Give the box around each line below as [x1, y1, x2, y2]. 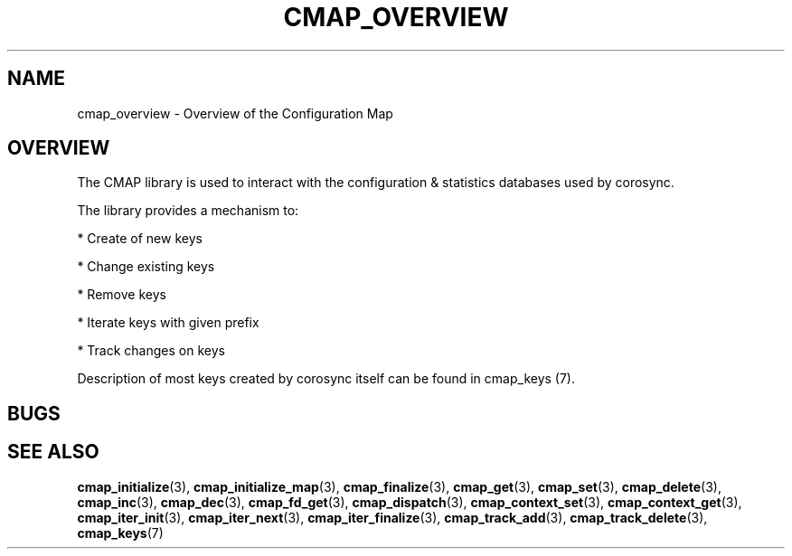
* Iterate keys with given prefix [77, 315, 259, 331]
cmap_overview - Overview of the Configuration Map [77, 105, 393, 121]
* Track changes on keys [77, 343, 225, 359]
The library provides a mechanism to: [77, 203, 299, 219]
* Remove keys [77, 287, 166, 303]
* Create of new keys [77, 231, 203, 247]
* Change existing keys [77, 259, 215, 275]
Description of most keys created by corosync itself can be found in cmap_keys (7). [77, 371, 575, 387]
